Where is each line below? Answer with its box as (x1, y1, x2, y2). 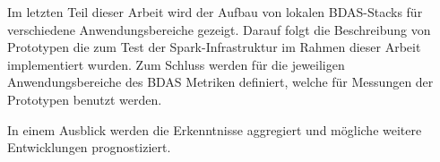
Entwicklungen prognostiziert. (7, 138, 171, 157)
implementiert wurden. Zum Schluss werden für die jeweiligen (7, 55, 345, 73)
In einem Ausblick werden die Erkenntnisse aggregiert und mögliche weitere (7, 120, 422, 139)
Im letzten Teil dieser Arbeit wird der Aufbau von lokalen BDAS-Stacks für (7, 3, 423, 21)
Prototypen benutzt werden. (7, 90, 162, 108)
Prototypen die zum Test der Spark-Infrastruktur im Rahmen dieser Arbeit (7, 38, 421, 56)
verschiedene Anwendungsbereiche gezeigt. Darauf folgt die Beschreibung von (7, 20, 431, 38)
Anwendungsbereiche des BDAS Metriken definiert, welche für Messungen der (7, 72, 434, 91)
